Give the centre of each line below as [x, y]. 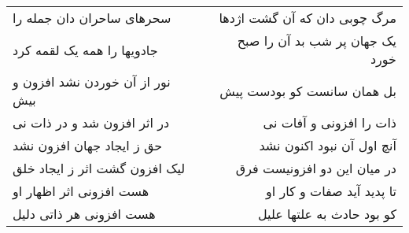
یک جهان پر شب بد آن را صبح [317, 41]
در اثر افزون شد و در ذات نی [91, 122]
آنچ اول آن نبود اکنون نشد [328, 145]
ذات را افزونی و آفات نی [330, 122]
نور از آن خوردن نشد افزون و [92, 81]
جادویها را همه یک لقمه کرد [85, 50]
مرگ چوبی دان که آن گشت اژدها [308, 18]
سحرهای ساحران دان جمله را [92, 18]
